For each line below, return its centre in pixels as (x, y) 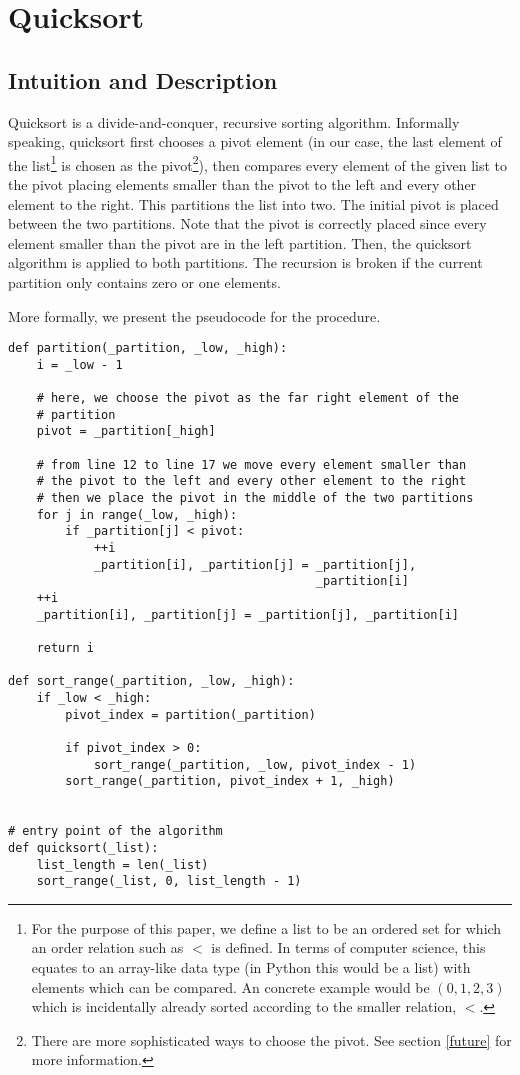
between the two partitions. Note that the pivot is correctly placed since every (247, 223)
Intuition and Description (143, 79)
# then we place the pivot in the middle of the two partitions (255, 498)
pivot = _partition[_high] (126, 431)
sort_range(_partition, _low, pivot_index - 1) (255, 764)
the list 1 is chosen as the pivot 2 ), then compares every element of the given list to (258, 163)
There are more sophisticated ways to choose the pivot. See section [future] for (271, 1039)
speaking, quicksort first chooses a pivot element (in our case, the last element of (255, 141)
